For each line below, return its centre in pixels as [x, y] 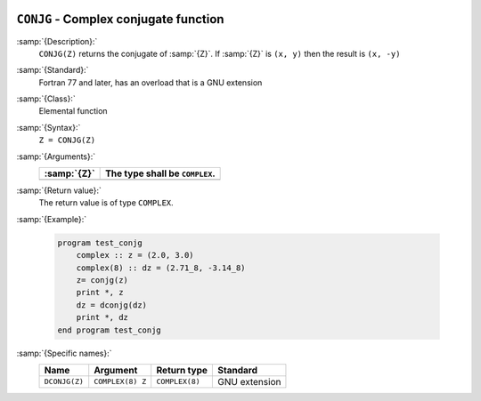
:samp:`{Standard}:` [53, 70]
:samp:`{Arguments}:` [56, 156]
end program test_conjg [110, 330]
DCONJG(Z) [64, 382]
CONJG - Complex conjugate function [120, 19]
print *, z [100, 293]
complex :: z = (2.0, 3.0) [135, 255]
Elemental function [73, 111]
